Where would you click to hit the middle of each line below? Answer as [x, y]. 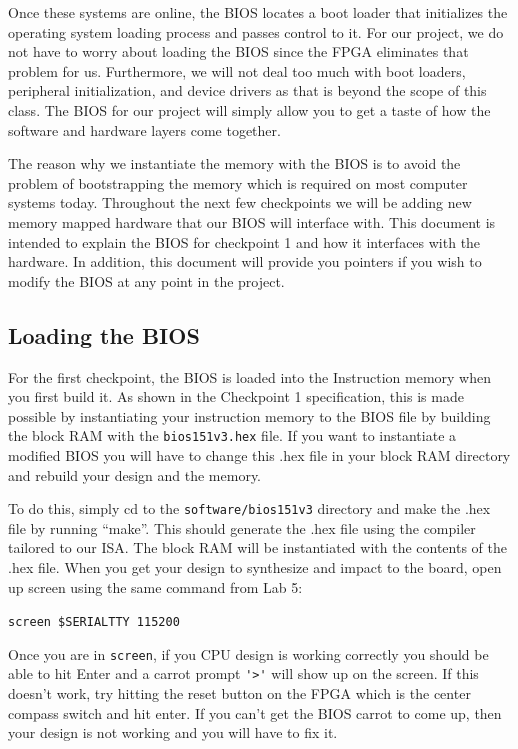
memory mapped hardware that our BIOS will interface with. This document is [252, 221]
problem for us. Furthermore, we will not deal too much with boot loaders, [237, 70]
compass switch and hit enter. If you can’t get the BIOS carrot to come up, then [255, 712]
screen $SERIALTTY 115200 [94, 622]
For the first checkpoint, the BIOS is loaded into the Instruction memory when [249, 376]
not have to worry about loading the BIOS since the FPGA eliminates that [238, 51]
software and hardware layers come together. [144, 129]
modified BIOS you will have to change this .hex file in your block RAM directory [259, 454]
